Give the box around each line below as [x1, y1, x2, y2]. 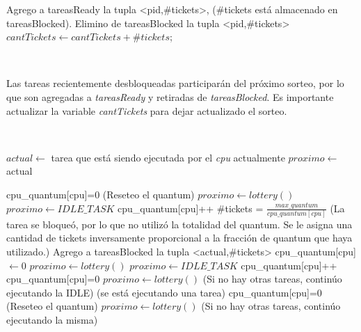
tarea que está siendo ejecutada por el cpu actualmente [51, 150, 285, 164]
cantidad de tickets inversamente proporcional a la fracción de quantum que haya [6, 230, 353, 245]
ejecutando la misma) [6, 313, 98, 326]
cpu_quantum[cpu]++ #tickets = [118, 200, 264, 215]
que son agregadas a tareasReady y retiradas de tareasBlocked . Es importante [6, 89, 334, 104]
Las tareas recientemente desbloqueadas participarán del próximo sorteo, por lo [6, 76, 344, 90]
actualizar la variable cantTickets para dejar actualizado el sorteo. [6, 103, 287, 118]
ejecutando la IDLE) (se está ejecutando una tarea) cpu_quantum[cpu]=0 [6, 285, 322, 299]
